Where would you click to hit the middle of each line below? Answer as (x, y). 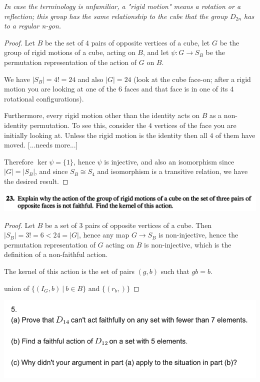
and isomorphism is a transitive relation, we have (172, 171)
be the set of (64, 42)
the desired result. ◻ (36, 181)
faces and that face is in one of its (176, 89)
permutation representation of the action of (70, 62)
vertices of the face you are (195, 125)
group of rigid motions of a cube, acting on (70, 52)
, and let (156, 52)
